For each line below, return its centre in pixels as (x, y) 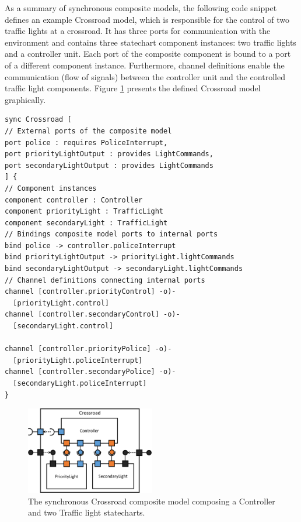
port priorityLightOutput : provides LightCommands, (109, 154)
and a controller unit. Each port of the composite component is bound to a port (148, 54)
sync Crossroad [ (38, 120)
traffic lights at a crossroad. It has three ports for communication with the (138, 31)
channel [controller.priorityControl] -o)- (90, 292)
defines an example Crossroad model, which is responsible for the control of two (147, 19)
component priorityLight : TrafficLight (84, 212)
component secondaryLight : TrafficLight (86, 223)
